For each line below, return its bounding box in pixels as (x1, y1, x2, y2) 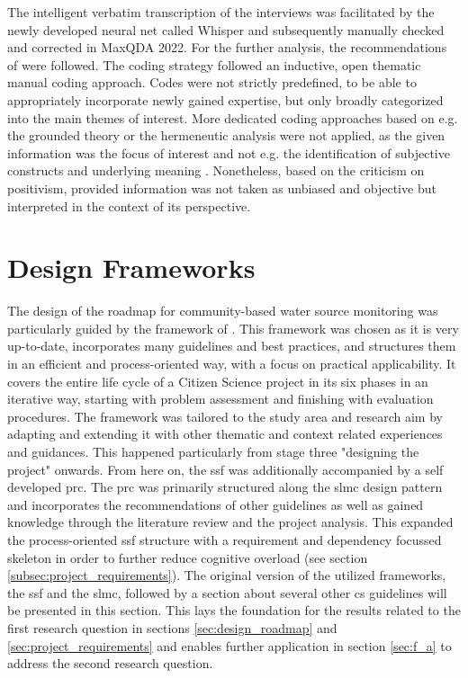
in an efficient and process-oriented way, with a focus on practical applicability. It (7, 354, 456, 373)
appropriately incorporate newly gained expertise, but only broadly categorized (7, 90, 444, 109)
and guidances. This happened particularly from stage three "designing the (7, 442, 419, 460)
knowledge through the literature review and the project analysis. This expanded (7, 513, 454, 531)
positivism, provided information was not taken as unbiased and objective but (7, 178, 436, 197)
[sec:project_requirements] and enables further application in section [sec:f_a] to (7, 636, 452, 655)
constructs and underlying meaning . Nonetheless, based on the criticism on (7, 161, 425, 180)
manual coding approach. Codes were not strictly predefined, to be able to (7, 73, 417, 92)
